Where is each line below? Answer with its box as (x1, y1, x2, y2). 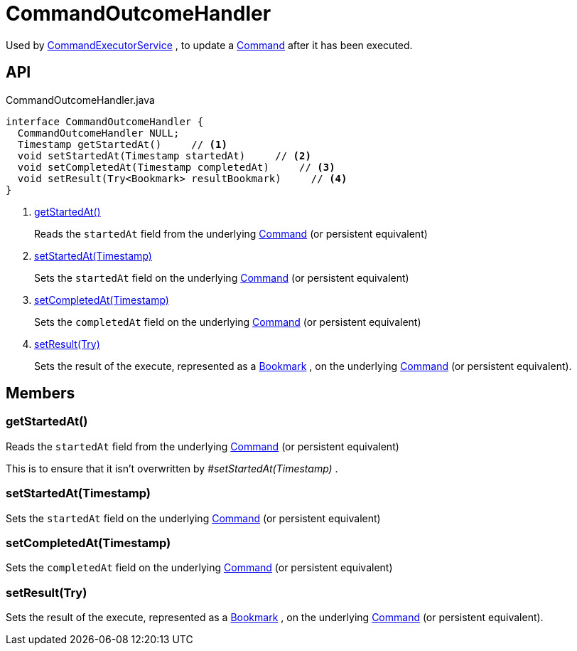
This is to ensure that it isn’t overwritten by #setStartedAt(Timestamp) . (6, 462, 338, 475)
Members (6, 384, 75, 403)
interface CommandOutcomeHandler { (6, 115, 204, 127)
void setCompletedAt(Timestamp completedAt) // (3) (17, 161, 335, 173)
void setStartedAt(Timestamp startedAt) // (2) (17, 149, 311, 162)
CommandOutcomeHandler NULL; (17, 127, 180, 139)
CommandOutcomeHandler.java (6, 93, 155, 106)
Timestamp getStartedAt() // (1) (17, 138, 227, 150)
